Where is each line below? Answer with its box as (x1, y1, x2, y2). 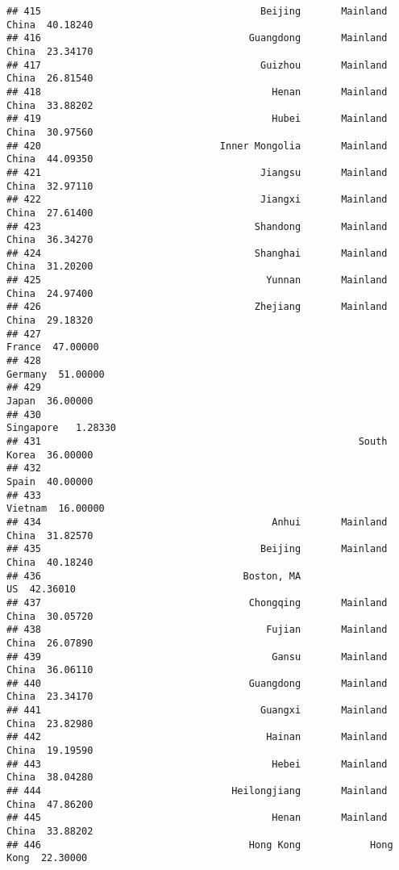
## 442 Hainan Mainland (6, 731, 388, 743)
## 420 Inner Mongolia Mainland (6, 140, 388, 152)
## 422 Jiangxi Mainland (6, 194, 388, 206)
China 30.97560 (6, 126, 94, 138)
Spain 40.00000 (6, 475, 94, 487)
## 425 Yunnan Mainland (6, 274, 388, 287)
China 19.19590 (6, 745, 94, 757)
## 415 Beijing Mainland (6, 6, 388, 17)
